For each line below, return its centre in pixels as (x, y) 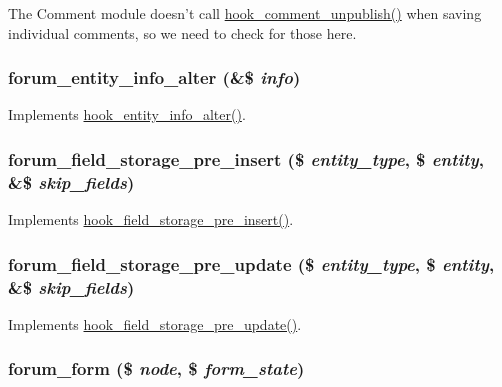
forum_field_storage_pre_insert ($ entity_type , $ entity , (246, 158)
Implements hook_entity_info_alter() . (127, 114)
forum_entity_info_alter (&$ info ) (154, 77)
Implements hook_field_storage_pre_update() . (155, 323)
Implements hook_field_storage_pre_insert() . (151, 219)
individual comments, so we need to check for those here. (182, 32)
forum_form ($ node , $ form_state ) (156, 368)
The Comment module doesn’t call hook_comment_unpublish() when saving (245, 13)
